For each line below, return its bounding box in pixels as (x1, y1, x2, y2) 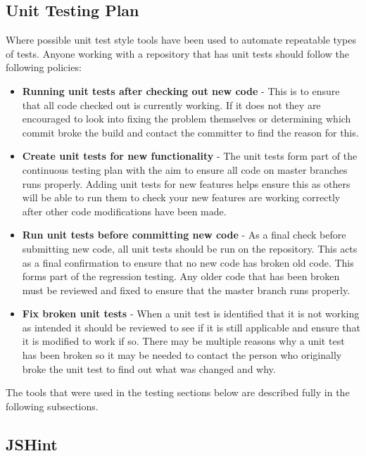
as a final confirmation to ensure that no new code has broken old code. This (22, 255, 354, 270)
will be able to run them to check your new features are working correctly (22, 190, 341, 205)
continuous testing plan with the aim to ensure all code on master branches (22, 162, 348, 177)
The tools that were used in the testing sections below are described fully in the (6, 385, 350, 400)
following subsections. (6, 398, 99, 413)
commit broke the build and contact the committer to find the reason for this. (22, 125, 359, 139)
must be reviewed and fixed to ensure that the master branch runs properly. (22, 282, 351, 297)
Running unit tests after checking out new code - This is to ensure (22, 83, 340, 98)
